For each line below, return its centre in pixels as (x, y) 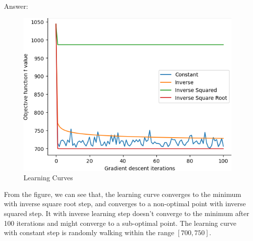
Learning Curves (48, 178)
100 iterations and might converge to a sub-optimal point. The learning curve (120, 223)
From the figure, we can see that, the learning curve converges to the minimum (123, 194)
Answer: (16, 6)
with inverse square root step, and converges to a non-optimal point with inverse (125, 204)
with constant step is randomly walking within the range (89, 232)
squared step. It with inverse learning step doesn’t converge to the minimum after (127, 213)
